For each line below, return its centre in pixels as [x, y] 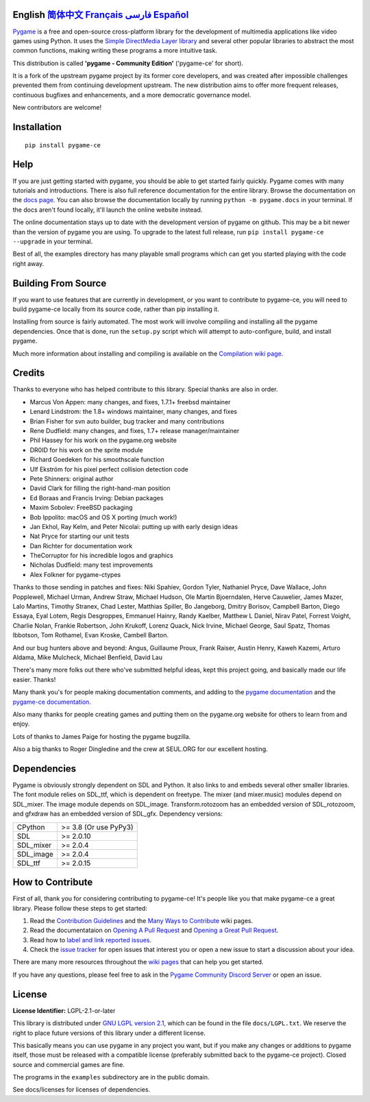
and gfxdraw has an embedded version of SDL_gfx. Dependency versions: [118, 814]
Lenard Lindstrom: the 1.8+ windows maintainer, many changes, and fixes [134, 412]
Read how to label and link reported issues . [91, 940]
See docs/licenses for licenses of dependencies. [82, 1090]
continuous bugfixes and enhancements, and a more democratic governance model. [132, 95]
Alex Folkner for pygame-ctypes [75, 574]
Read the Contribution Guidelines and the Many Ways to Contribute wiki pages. [141, 920]
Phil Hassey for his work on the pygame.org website [103, 440]
